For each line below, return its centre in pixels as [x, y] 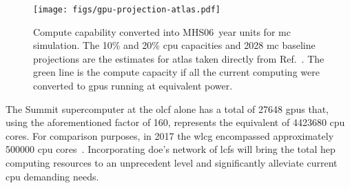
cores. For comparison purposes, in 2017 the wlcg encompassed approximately [170, 135]
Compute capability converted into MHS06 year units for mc [162, 31]
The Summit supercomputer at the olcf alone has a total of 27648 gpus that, [167, 108]
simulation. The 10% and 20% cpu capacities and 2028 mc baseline [174, 45]
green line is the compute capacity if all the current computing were [176, 72]
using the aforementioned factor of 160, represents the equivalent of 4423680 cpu [175, 122]
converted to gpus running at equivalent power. [133, 86]
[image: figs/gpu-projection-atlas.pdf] [127, 10]
